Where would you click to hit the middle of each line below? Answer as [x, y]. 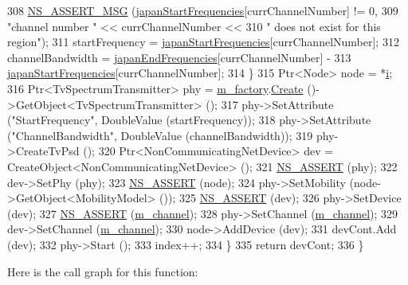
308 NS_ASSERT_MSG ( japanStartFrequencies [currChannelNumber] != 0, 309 [203, 10]
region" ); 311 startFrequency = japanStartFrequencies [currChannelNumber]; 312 [203, 42]
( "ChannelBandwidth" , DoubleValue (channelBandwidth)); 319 [160, 135]
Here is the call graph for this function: [103, 271]
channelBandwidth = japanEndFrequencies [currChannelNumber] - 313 [179, 57]
